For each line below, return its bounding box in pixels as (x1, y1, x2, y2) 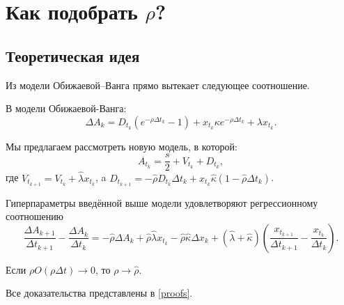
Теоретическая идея (6, 45, 140, 66)
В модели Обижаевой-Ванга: (6, 101, 127, 116)
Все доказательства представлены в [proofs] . (6, 286, 193, 300)
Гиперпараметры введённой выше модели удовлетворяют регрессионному (6, 195, 318, 210)
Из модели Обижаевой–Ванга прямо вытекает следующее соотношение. (6, 77, 310, 92)
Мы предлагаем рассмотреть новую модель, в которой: (6, 139, 237, 153)
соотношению (6, 209, 64, 224)
